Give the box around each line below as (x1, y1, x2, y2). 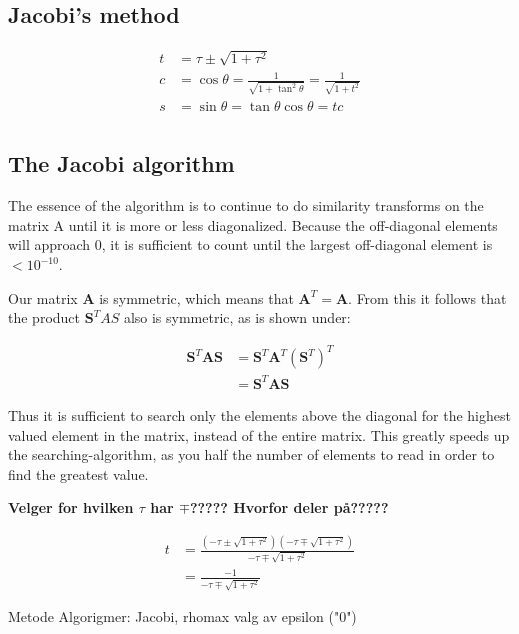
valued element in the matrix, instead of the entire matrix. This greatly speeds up (8, 424, 510, 445)
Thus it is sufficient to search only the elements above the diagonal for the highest (8, 404, 511, 425)
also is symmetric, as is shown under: (123, 307, 351, 328)
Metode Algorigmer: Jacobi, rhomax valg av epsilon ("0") (8, 606, 357, 627)
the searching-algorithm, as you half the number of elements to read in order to (8, 444, 495, 465)
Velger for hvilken (8, 497, 134, 518)
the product (8, 307, 81, 328)
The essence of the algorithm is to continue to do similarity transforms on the (8, 195, 484, 216)
